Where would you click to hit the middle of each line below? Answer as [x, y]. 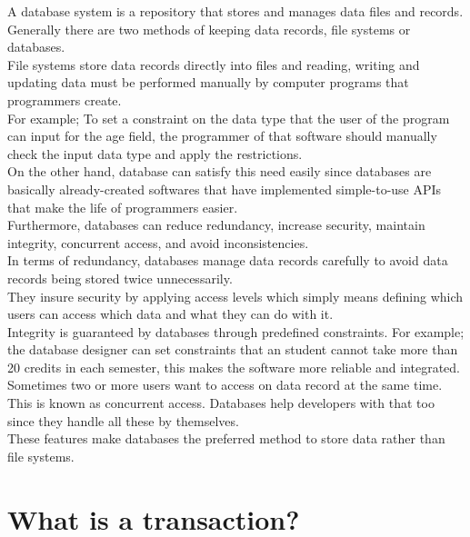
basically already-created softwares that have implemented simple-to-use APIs [225, 189]
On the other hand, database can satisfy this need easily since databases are [220, 171]
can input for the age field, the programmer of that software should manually [222, 136]
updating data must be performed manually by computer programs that [208, 82]
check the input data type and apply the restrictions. [155, 153]
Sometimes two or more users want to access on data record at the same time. [225, 385]
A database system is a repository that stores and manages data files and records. [235, 11]
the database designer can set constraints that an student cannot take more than [233, 349]
